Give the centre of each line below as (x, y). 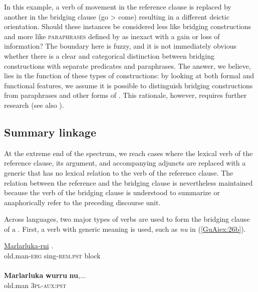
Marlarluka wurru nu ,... (45, 275)
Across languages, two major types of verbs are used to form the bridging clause (127, 219)
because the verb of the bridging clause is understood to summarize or (112, 192)
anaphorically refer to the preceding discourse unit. (82, 202)
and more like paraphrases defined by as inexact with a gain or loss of (112, 36)
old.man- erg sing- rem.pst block (52, 256)
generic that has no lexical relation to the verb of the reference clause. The (119, 172)
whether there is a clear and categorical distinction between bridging (109, 55)
